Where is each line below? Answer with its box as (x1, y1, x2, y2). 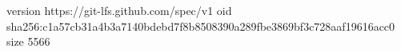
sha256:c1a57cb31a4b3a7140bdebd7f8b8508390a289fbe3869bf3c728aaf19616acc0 (6, 17, 395, 34)
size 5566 (6, 33, 50, 50)
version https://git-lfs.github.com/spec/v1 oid (6, 2, 232, 18)
